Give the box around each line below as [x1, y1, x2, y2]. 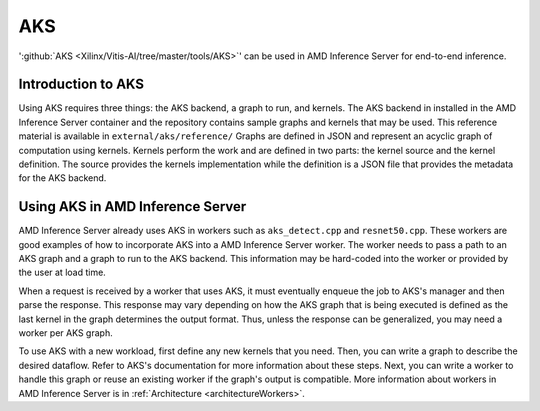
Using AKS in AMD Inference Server [18, 198, 247, 215]
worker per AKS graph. [18, 327, 114, 339]
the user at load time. [18, 266, 107, 279]
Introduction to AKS [18, 76, 145, 93]
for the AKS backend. [18, 172, 107, 184]
